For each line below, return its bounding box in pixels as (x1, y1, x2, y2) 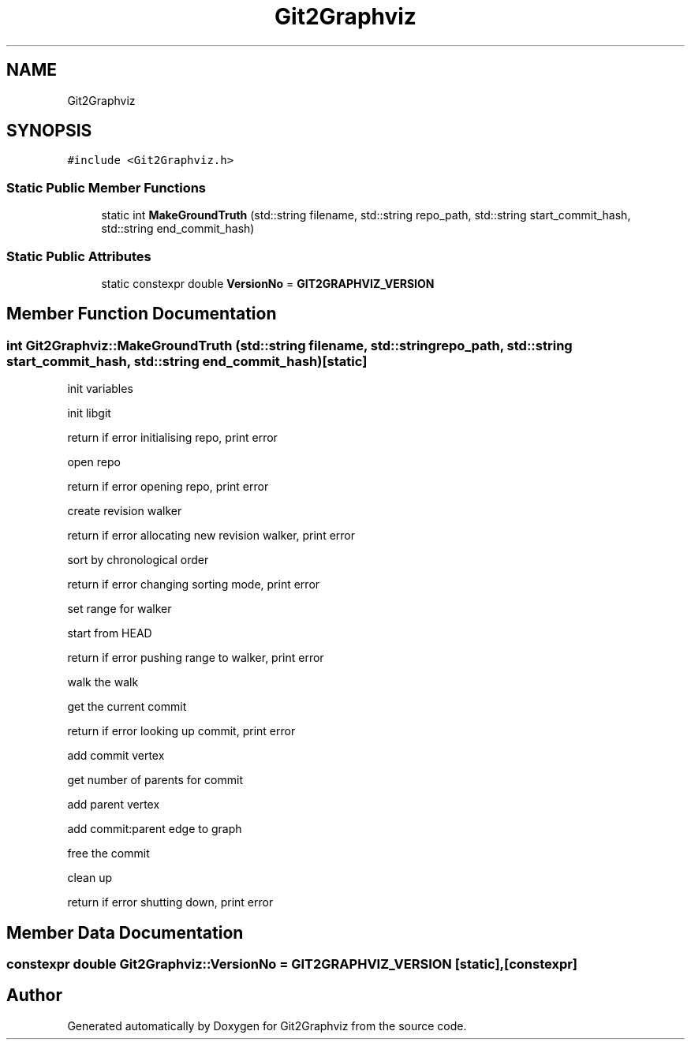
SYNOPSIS (6, 121, 92, 141)
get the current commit (67, 700, 187, 714)
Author (6, 985, 62, 1006)
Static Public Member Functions (6, 179, 207, 196)
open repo (67, 455, 121, 469)
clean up (67, 871, 112, 885)
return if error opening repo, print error (67, 480, 269, 494)
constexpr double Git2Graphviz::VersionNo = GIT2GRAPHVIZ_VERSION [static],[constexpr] (6, 956, 578, 972)
